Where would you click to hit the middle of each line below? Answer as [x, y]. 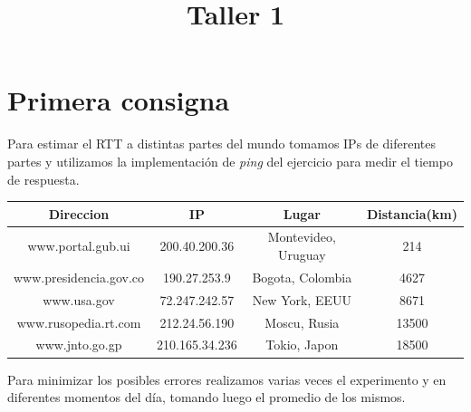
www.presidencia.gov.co [79, 277]
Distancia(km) [412, 213]
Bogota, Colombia [302, 277]
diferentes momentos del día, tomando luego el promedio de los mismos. [207, 397]
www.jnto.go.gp [79, 345]
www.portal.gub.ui [79, 246]
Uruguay [302, 255]
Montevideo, [302, 237]
